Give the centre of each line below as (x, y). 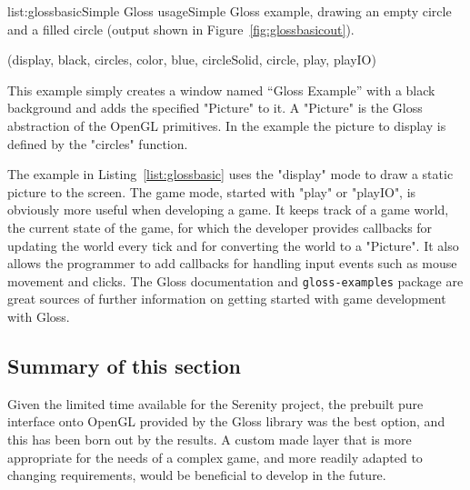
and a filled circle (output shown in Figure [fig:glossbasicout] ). (181, 29)
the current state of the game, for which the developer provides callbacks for (220, 227)
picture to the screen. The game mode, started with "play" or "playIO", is (212, 191)
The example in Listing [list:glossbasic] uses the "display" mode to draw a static (230, 174)
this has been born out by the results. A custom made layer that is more (210, 439)
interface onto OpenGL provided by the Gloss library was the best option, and (226, 421)
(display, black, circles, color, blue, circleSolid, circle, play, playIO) (192, 60)
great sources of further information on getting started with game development (227, 299)
